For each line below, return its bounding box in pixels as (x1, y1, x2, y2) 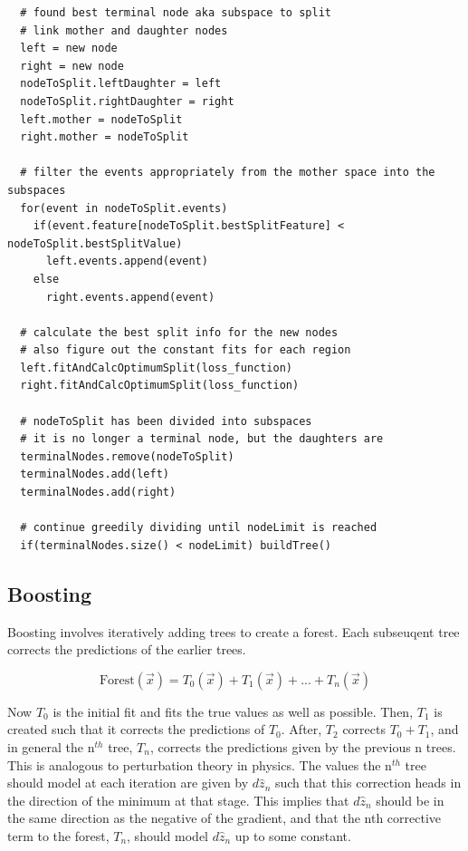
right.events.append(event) (45, 290, 215, 304)
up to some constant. (234, 826, 351, 845)
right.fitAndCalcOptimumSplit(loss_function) (20, 379, 300, 392)
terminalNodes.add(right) (20, 486, 177, 499)
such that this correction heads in (274, 773, 462, 792)
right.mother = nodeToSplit (20, 131, 189, 144)
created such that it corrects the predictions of (7, 720, 265, 739)
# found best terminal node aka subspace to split (20, 6, 331, 19)
